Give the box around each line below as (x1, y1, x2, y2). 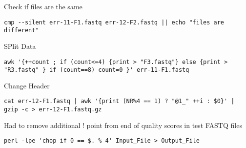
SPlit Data (4, 41, 36, 51)
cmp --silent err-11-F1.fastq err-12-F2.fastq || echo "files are (4, 19, 225, 26)
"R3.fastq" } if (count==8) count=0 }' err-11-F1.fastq (4, 66, 189, 74)
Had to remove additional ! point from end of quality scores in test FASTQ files (4, 120, 242, 130)
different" (4, 27, 39, 34)
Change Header (4, 80, 50, 90)
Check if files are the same (4, 1, 82, 11)
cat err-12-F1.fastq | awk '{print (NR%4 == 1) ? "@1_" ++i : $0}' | (4, 98, 235, 105)
